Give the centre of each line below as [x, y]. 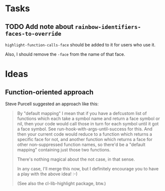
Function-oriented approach [49, 92]
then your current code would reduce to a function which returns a [84, 134]
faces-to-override [33, 34]
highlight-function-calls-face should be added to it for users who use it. [80, 45]
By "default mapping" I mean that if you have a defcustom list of [82, 113]
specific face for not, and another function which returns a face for [85, 139]
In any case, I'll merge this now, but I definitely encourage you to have [88, 169]
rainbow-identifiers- [108, 27]
